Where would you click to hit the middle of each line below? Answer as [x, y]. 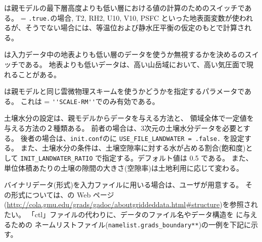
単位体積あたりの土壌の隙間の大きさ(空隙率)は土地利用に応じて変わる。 [124, 167]
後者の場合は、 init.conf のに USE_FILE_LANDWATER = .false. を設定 [132, 138]
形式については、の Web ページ [62, 194]
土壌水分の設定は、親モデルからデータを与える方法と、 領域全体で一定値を [129, 118]
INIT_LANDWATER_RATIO [57, 158]
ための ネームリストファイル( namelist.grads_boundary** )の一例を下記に [131, 224]
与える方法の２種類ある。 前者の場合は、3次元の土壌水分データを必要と [124, 128]
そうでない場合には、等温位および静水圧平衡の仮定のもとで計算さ [135, 28]
